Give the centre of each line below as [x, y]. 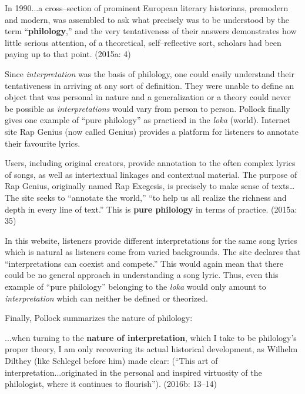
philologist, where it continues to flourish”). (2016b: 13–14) [111, 384]
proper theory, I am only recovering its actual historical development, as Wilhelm [151, 349]
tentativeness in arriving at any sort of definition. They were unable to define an [150, 85]
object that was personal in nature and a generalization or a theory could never [148, 97]
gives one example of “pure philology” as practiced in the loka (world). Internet [148, 120]
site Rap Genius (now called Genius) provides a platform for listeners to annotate [152, 131]
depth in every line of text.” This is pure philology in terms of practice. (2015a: [151, 209]
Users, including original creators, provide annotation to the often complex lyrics [150, 163]
